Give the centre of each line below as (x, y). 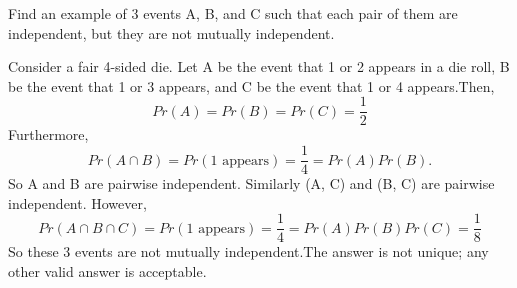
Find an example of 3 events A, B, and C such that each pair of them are (233, 13)
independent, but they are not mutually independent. (171, 32)
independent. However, (77, 202)
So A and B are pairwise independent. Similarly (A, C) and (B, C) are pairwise (251, 183)
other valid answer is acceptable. (107, 270)
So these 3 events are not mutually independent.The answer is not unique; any (248, 251)
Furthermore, (48, 134)
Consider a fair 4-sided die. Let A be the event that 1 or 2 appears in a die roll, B (259, 66)
